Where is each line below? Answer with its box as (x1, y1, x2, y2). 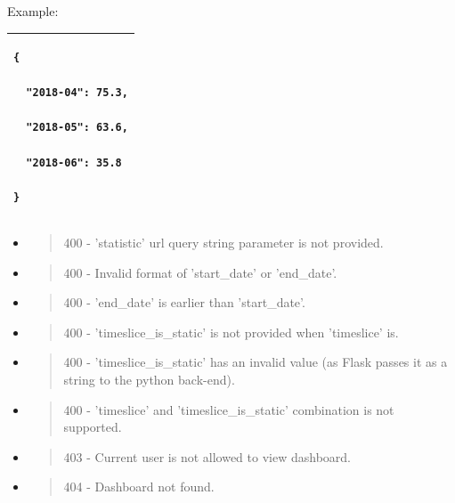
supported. (63, 418, 122, 436)
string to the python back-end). (63, 369, 235, 388)
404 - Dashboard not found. (63, 477, 215, 496)
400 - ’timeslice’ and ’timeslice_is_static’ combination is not (63, 400, 394, 418)
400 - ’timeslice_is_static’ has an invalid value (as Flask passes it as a (63, 353, 448, 371)
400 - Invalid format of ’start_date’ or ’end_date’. (63, 263, 337, 281)
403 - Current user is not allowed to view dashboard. (63, 447, 351, 466)
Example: (7, 2, 59, 20)
